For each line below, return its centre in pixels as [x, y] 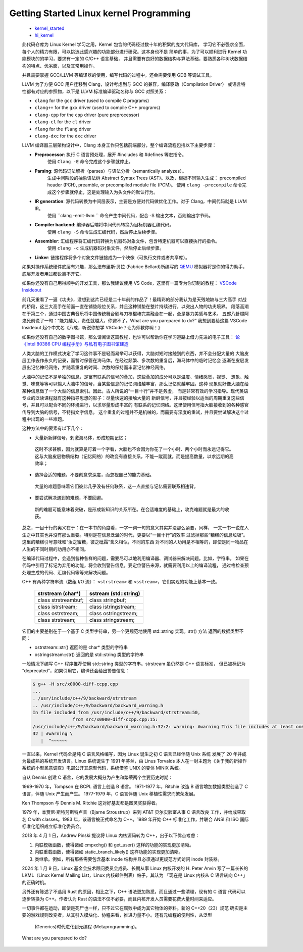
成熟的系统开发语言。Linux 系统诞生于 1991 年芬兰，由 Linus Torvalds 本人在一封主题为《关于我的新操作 [139, 761]
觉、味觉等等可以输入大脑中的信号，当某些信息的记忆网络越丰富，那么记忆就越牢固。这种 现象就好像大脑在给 [135, 384]
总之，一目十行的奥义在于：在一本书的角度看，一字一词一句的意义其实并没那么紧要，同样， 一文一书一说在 [133, 528]
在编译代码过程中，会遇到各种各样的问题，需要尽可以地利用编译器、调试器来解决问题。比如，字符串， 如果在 [135, 558]
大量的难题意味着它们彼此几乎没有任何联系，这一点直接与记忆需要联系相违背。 [116, 486]
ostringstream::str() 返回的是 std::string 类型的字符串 [89, 655]
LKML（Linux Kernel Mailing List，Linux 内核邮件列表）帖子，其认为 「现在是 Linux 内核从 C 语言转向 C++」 [135, 875]
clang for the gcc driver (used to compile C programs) [92, 101]
